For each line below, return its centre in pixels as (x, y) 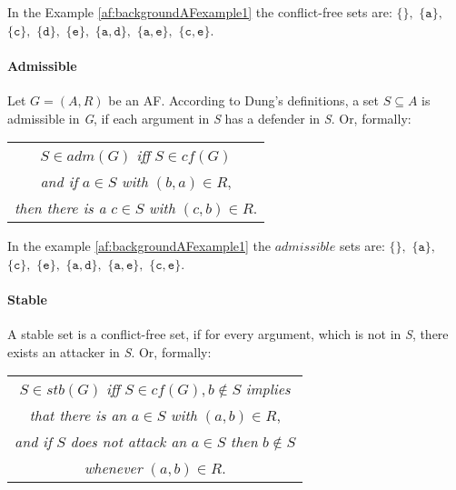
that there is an (78, 415)
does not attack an (129, 442)
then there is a (60, 208)
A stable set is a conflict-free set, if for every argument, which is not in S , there (228, 334)
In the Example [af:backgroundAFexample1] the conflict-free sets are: (200, 12)
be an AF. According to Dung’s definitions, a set (244, 100)
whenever (113, 468)
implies (268, 389)
